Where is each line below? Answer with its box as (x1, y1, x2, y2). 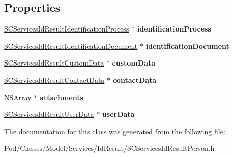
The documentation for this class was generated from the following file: (4, 125, 225, 136)
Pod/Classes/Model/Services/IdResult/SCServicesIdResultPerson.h (4, 143, 215, 153)
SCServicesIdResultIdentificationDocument (4, 40, 138, 51)
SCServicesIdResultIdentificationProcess (4, 23, 129, 34)
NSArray (4, 91, 32, 102)
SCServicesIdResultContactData (4, 74, 105, 85)
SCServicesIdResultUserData (4, 109, 94, 119)
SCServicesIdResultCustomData (4, 57, 104, 68)
